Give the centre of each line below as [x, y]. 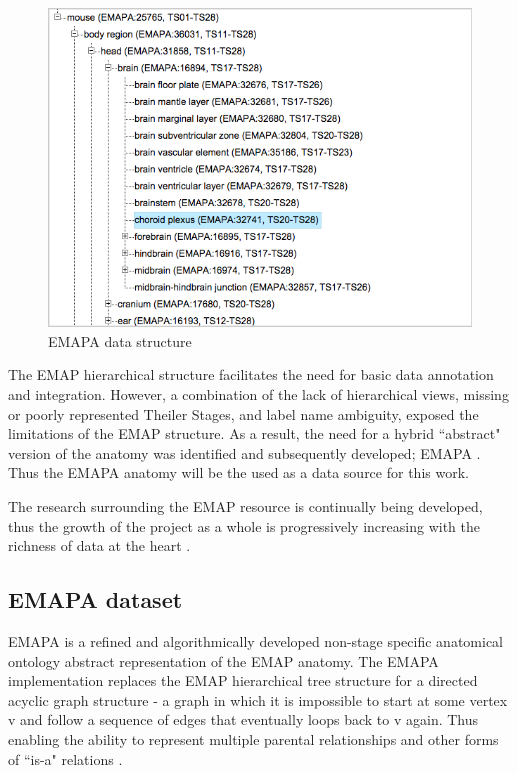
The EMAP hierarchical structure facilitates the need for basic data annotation [251, 374]
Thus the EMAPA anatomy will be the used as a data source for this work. [238, 472]
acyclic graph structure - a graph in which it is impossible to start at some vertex [258, 699]
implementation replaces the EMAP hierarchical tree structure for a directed [243, 680]
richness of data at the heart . [99, 545]
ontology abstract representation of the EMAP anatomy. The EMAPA [223, 660]
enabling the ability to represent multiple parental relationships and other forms [253, 738]
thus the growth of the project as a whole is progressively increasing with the [244, 525]
